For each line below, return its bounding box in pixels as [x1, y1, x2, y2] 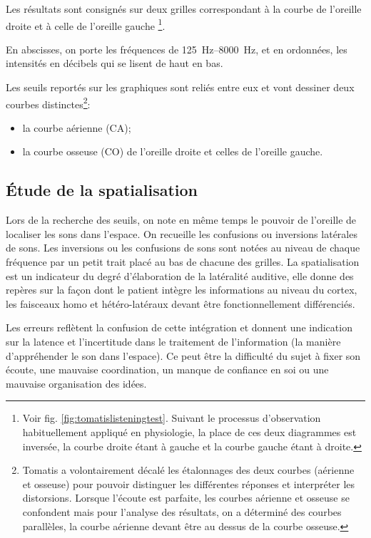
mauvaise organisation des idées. [6, 376, 147, 390]
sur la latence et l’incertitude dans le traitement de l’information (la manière [6, 334, 341, 349]
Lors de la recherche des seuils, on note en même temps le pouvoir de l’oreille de [6, 212, 357, 227]
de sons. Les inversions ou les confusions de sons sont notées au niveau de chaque [6, 240, 360, 255]
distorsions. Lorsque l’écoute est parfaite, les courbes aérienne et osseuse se [22, 490, 350, 505]
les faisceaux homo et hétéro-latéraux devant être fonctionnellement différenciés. [6, 296, 355, 311]
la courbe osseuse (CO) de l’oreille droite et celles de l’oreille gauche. [22, 144, 323, 159]
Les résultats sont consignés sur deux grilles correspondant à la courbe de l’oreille [6, 1, 362, 16]
